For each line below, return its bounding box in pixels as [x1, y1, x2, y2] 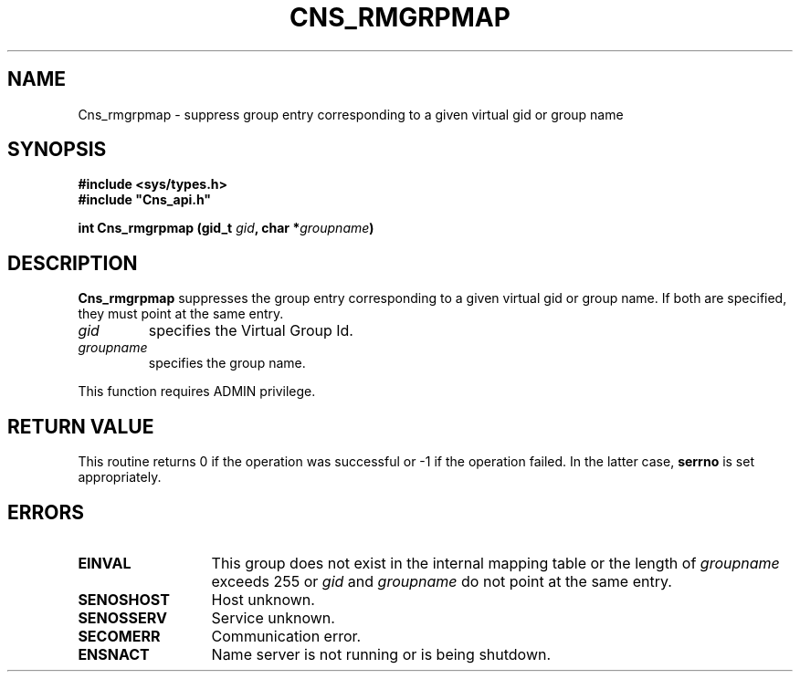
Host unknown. [211, 590, 315, 609]
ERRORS [7, 500, 85, 524]
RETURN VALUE [7, 414, 154, 438]
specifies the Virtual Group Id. [148, 321, 353, 340]
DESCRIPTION [7, 251, 138, 275]
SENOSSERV [78, 608, 167, 627]
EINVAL [78, 553, 132, 572]
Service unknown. [211, 608, 335, 627]
